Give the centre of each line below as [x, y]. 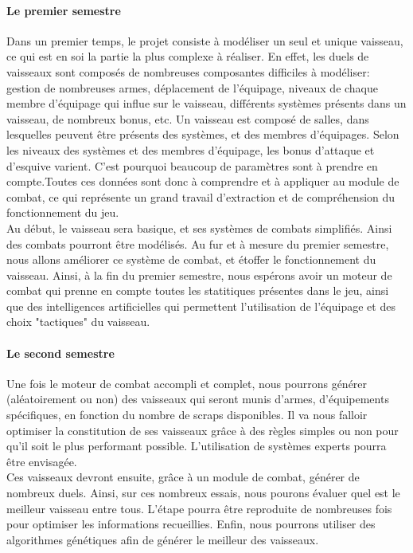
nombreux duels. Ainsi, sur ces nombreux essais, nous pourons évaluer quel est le [203, 493]
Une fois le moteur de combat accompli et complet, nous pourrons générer [187, 383]
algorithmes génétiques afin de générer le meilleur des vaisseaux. [163, 539]
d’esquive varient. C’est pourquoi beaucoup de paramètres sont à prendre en [192, 165]
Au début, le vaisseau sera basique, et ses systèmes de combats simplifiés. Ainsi [199, 227]
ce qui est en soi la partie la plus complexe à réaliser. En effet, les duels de [188, 56]
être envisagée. [42, 461]
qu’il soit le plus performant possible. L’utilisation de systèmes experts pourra [197, 446]
